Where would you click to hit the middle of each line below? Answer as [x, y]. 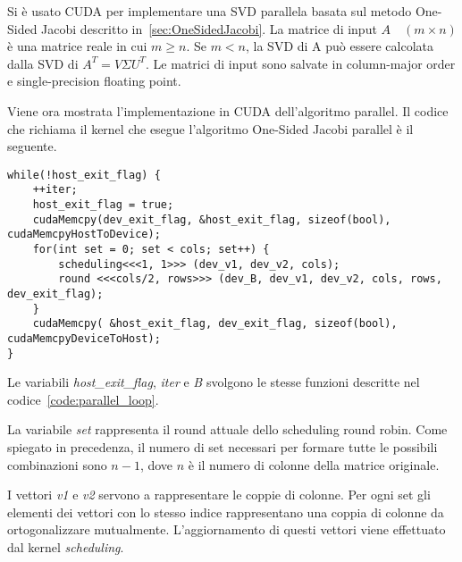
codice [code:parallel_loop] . [83, 399]
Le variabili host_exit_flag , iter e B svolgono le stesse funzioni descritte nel [214, 382]
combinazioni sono [57, 464]
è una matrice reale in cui [77, 46]
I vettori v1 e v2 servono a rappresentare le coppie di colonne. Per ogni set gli [219, 495]
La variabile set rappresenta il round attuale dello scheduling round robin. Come [227, 429]
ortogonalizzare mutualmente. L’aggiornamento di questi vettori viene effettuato [227, 529]
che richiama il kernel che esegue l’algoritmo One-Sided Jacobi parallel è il [210, 128]
